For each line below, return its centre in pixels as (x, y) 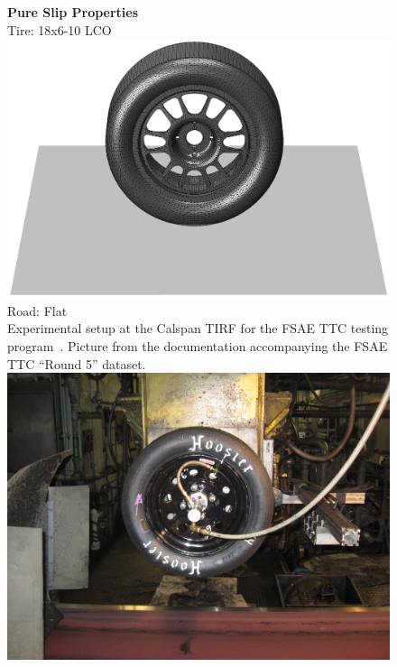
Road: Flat (37, 310)
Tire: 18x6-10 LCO (60, 29)
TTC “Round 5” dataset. (77, 363)
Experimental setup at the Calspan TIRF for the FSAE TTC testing (198, 328)
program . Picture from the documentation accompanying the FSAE (198, 345)
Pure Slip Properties (73, 12)
